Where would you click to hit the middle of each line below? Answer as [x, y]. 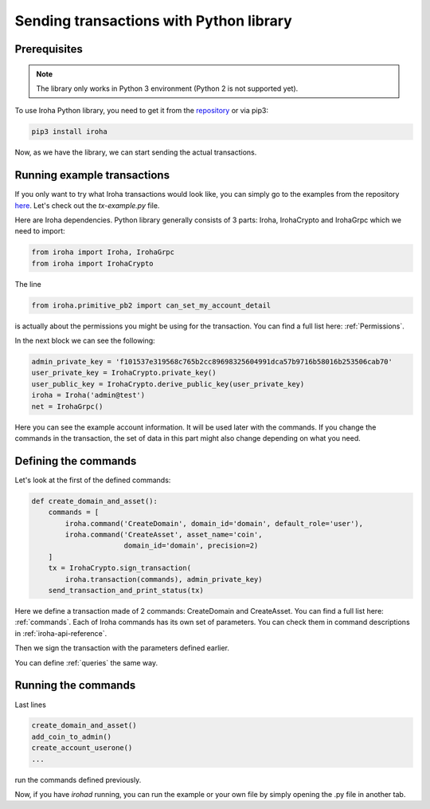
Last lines [31, 705]
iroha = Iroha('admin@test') [88, 395]
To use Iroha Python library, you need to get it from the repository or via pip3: [142, 111]
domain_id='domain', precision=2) [191, 546]
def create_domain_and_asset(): [95, 501]
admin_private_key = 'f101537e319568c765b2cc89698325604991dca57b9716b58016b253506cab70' [212, 362]
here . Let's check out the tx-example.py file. [87, 205]
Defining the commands [76, 461]
